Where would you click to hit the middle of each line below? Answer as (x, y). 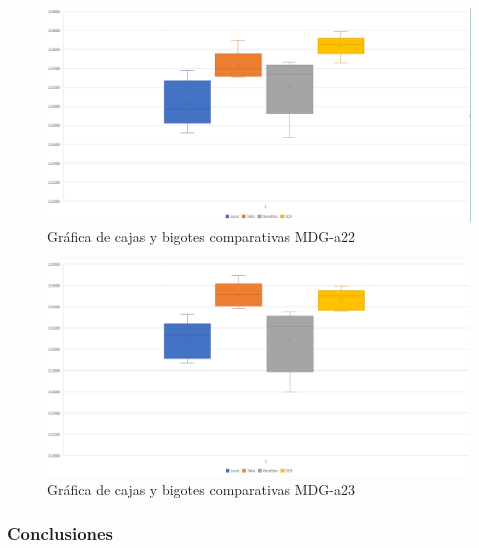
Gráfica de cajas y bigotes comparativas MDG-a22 (201, 236)
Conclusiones (60, 533)
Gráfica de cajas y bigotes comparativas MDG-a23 (201, 488)
